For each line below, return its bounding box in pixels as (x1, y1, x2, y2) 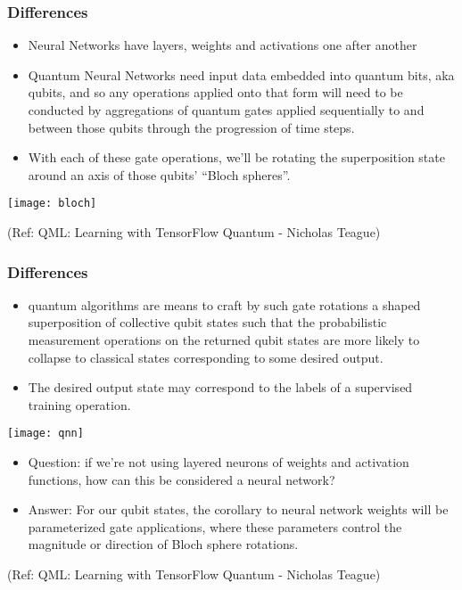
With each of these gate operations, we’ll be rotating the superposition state (28, 148, 445, 167)
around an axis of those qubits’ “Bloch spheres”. (28, 165, 291, 184)
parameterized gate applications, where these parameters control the (28, 517, 402, 536)
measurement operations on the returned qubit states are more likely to (28, 331, 420, 349)
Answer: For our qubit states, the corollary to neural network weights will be (28, 500, 449, 519)
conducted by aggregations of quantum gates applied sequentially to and (28, 101, 425, 119)
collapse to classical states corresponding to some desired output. (28, 348, 384, 366)
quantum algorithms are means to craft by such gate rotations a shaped (28, 295, 421, 314)
